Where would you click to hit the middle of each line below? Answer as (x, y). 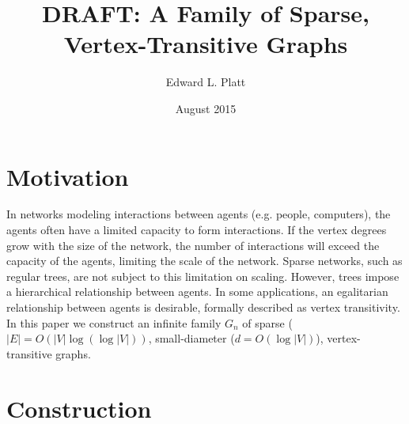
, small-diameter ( (191, 338)
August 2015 (206, 108)
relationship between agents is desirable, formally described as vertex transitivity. (203, 307)
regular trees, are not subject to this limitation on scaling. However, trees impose (203, 276)
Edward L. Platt (206, 82)
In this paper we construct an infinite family (114, 322)
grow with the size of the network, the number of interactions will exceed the (193, 245)
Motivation (68, 176)
